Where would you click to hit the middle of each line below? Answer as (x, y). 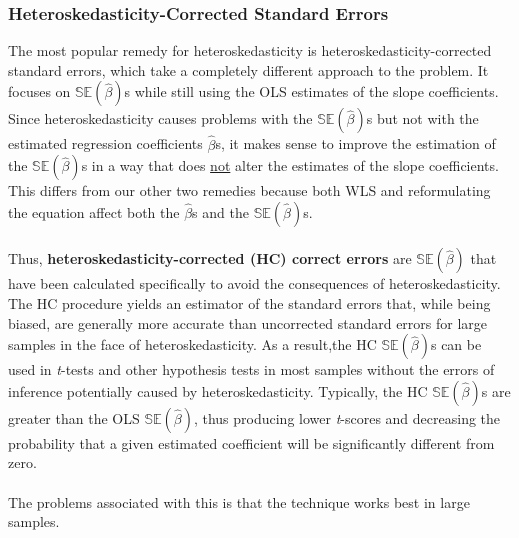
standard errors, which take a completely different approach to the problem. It (248, 69)
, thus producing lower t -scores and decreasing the (347, 417)
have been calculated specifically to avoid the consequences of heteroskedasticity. (254, 283)
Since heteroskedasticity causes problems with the (160, 118)
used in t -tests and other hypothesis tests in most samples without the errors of (251, 369)
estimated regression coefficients (105, 143)
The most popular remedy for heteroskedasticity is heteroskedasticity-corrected (250, 50)
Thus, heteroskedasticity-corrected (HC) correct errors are (210, 258)
